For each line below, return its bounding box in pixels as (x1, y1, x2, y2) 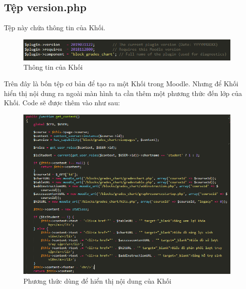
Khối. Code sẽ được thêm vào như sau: (4, 97, 120, 108)
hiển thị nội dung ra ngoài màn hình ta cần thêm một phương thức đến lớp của (4, 88, 242, 98)
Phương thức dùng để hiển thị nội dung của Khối (23, 276, 171, 286)
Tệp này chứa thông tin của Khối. (4, 22, 105, 33)
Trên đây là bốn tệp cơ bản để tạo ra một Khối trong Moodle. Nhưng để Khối (4, 78, 239, 89)
